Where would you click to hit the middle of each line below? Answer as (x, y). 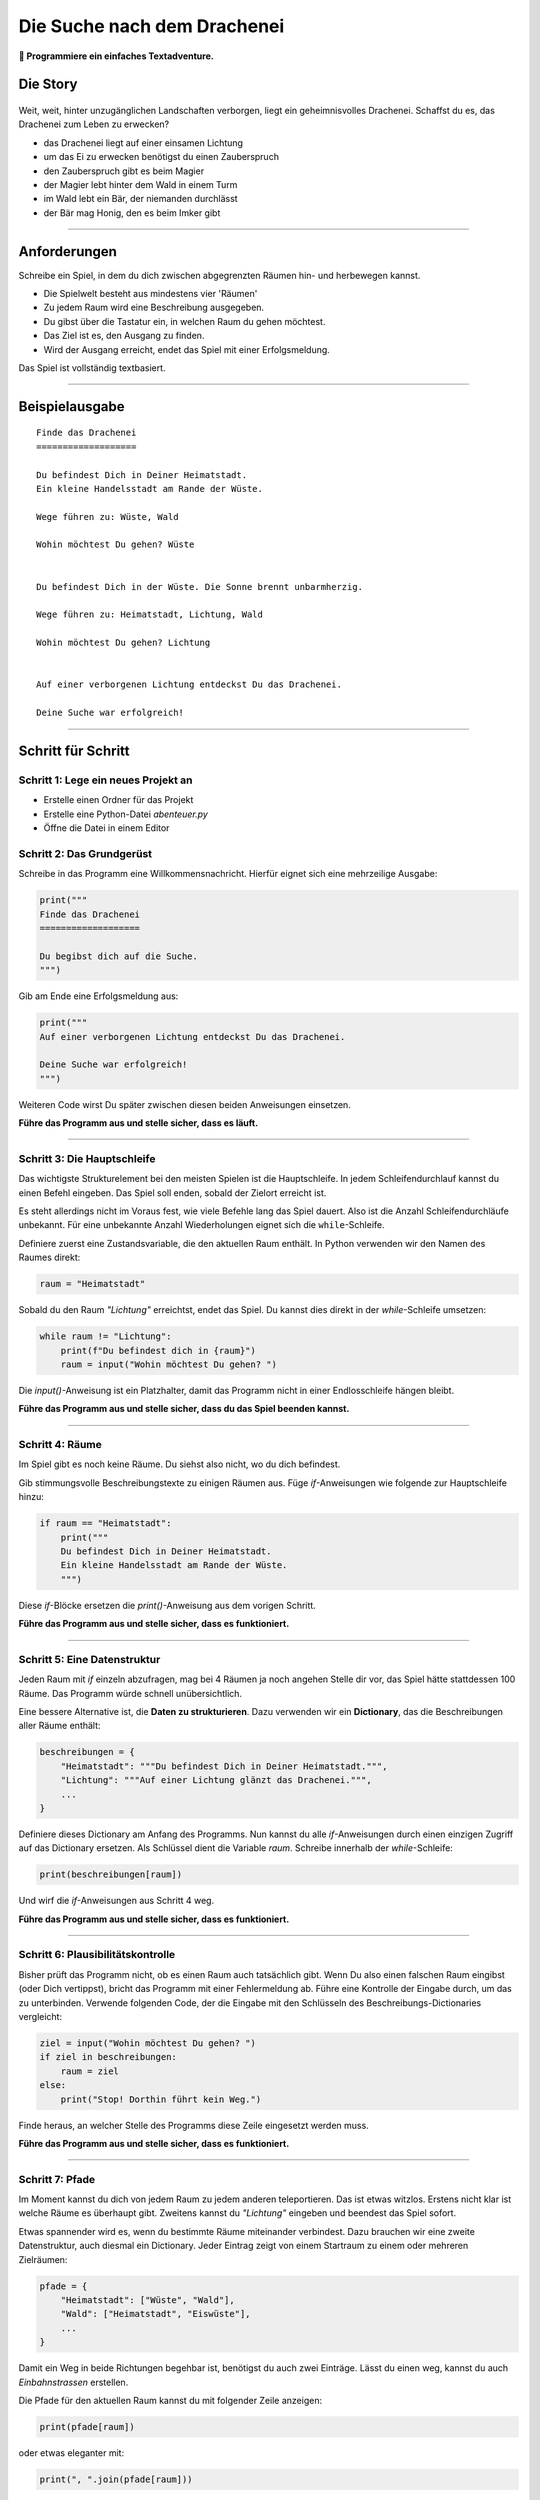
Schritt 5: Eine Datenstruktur (89, 1659)
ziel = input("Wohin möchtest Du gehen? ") (148, 2043)
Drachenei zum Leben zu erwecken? (94, 124)
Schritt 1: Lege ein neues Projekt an (105, 780)
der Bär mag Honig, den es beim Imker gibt (132, 212)
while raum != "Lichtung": (105, 1336)
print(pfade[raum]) (87, 2426)
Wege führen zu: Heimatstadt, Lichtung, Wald (150, 614)
